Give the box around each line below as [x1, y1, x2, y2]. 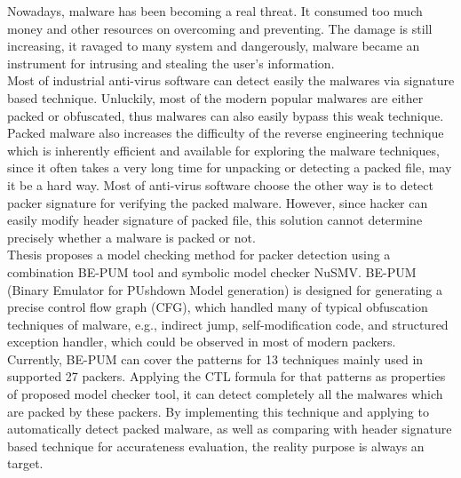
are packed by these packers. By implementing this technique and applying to [7, 402, 429, 420]
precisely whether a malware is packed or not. [7, 227, 256, 246]
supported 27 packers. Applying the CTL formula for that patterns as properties [7, 367, 446, 386]
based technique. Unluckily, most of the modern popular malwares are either [7, 88, 424, 107]
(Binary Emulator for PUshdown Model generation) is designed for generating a [7, 280, 442, 299]
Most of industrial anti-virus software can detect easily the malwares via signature [7, 71, 455, 90]
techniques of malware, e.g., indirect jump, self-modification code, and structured [7, 315, 449, 333]
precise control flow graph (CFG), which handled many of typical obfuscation [7, 298, 428, 316]
